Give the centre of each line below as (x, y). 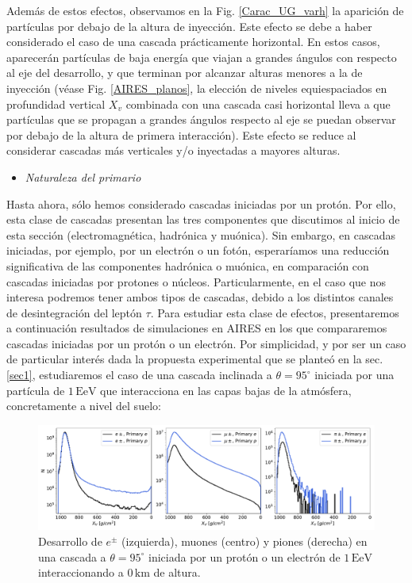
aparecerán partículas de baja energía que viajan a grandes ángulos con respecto (202, 57)
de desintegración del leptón (74, 312)
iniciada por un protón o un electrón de (245, 556)
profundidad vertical (56, 104)
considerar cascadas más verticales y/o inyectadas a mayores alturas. (173, 150)
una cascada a (72, 556)
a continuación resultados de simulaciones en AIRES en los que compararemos (197, 328)
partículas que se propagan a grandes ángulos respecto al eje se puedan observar (201, 119)
